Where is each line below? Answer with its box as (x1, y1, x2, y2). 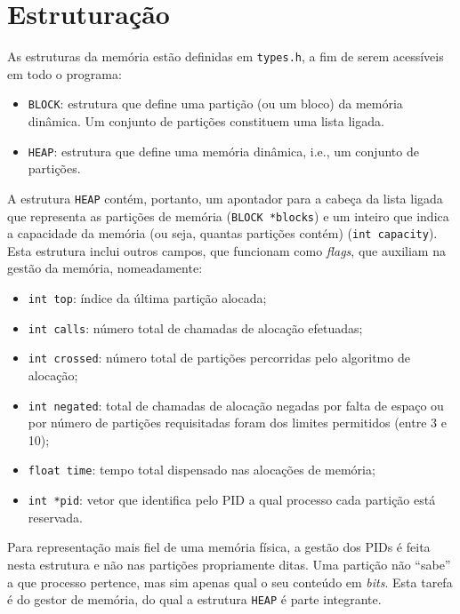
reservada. (28, 507, 84, 526)
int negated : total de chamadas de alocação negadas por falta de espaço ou (28, 395, 444, 414)
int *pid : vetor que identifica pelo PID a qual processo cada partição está (28, 490, 436, 509)
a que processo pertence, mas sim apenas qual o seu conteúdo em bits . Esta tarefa (7, 572, 453, 591)
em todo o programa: (7, 64, 122, 83)
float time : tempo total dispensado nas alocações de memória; (28, 460, 375, 479)
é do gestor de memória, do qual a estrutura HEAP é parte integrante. (7, 590, 382, 609)
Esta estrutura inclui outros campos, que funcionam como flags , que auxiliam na (7, 241, 446, 259)
